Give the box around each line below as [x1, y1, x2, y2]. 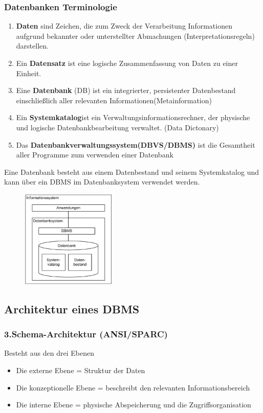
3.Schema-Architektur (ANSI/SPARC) [4, 328, 168, 340]
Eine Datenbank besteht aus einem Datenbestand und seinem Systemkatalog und [4, 166, 259, 177]
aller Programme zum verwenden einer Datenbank [16, 149, 173, 160]
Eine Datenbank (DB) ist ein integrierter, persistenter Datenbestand [16, 85, 236, 96]
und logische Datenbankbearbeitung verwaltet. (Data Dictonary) [16, 122, 219, 132]
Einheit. [16, 67, 41, 78]
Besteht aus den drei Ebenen [4, 348, 94, 358]
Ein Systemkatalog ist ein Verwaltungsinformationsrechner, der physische [16, 112, 250, 123]
